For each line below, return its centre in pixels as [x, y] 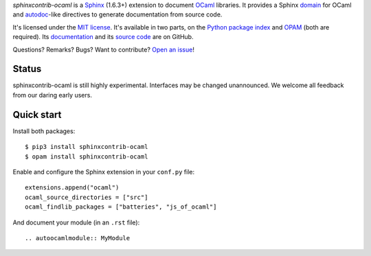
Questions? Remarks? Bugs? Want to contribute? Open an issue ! [104, 49]
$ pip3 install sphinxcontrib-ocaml [87, 147]
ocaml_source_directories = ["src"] [87, 197]
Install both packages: [44, 131]
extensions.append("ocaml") [72, 188]
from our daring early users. [53, 95]
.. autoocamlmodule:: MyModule [78, 238]
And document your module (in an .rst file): [76, 222]
